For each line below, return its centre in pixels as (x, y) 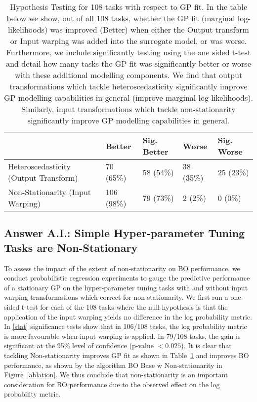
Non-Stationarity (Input (50, 192)
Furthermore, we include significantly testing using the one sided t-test (128, 52)
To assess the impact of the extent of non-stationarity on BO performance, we (122, 268)
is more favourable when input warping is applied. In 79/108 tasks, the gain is (122, 336)
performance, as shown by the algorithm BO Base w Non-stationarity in (113, 365)
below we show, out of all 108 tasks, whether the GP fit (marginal (121, 18)
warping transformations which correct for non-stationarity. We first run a (116, 297)
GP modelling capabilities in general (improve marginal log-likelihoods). (128, 98)
